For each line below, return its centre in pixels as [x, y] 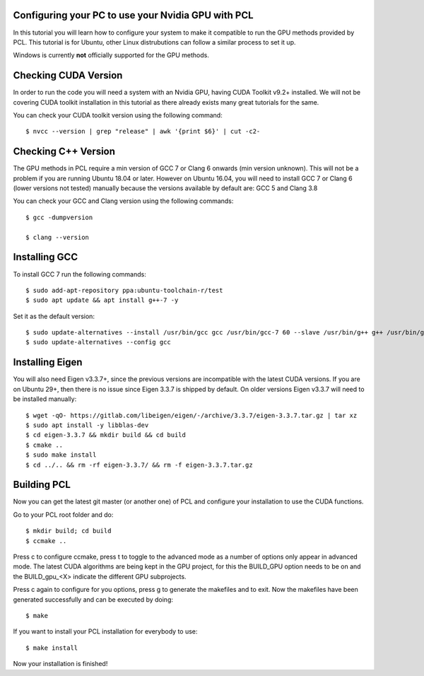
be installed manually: [45, 399]
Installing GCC [45, 257]
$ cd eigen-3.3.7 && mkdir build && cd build [106, 435]
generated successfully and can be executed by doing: [93, 599]
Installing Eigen [48, 362]
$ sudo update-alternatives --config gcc [98, 342]
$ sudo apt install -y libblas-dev [87, 425]
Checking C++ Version [64, 152]
